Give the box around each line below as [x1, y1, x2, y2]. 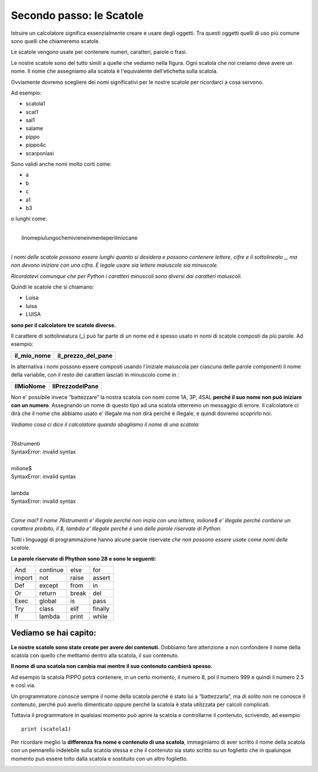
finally [92, 605, 110, 613]
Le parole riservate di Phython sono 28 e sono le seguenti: [11, 555, 157, 562]
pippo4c [25, 142, 47, 149]
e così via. [11, 682, 36, 689]
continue [39, 566, 64, 574]
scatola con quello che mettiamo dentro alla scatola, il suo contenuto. [11, 652, 180, 659]
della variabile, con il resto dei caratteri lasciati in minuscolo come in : [11, 371, 180, 378]
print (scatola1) [21, 725, 71, 732]
